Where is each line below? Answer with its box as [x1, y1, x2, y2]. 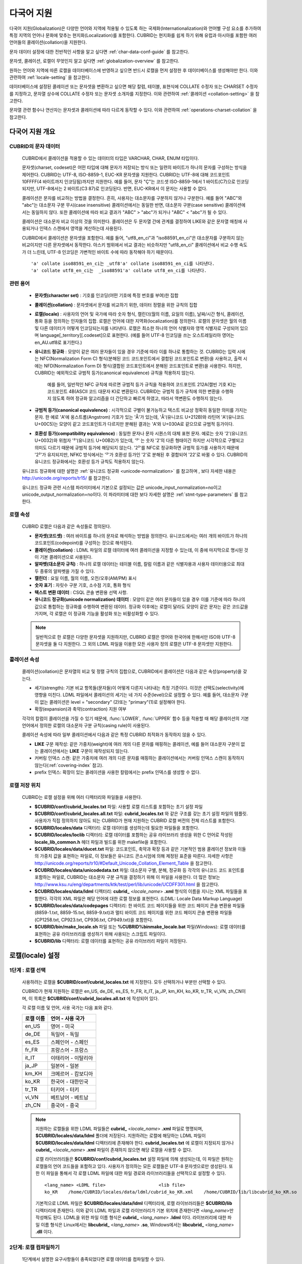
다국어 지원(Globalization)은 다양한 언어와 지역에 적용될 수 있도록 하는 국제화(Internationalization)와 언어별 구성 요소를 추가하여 [9, 25, 262, 31]
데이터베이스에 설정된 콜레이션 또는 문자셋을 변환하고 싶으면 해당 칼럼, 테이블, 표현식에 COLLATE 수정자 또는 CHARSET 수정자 [9, 83, 258, 89]
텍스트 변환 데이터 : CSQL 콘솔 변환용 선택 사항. [34, 589, 128, 595]
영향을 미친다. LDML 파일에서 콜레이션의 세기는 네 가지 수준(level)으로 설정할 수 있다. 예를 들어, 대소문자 [34, 692, 239, 698]
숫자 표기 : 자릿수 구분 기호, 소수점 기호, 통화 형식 [34, 582, 131, 589]
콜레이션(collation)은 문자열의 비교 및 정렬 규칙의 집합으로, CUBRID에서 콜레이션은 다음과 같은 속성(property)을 [22, 668, 242, 674]
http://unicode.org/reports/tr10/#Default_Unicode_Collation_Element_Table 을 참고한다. [34, 860, 213, 866]
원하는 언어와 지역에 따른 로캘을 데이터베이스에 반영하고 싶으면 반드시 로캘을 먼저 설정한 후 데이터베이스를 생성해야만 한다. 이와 [9, 67, 258, 73]
